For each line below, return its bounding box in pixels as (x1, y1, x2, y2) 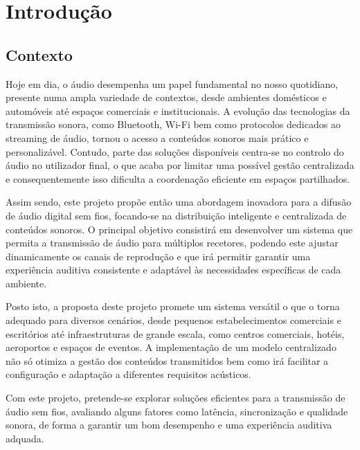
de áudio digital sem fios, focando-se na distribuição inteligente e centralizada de (6, 208, 347, 222)
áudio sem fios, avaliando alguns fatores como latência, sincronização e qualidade (6, 404, 348, 418)
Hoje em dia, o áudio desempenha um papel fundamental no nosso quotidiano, (6, 76, 339, 91)
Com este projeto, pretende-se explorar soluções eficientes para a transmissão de (6, 390, 345, 405)
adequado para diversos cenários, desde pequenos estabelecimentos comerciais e (6, 313, 341, 327)
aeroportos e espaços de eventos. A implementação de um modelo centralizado (6, 340, 336, 354)
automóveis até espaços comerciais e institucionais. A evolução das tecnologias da (6, 103, 350, 118)
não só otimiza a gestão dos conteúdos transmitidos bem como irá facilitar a (6, 353, 329, 368)
